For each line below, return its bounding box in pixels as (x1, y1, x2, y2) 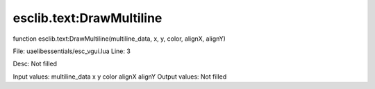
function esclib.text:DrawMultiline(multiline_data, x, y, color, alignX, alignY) (12, 34, 226, 43)
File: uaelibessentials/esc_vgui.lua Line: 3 (12, 47, 131, 55)
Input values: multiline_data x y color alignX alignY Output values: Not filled (12, 72, 227, 81)
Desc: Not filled (12, 59, 58, 68)
